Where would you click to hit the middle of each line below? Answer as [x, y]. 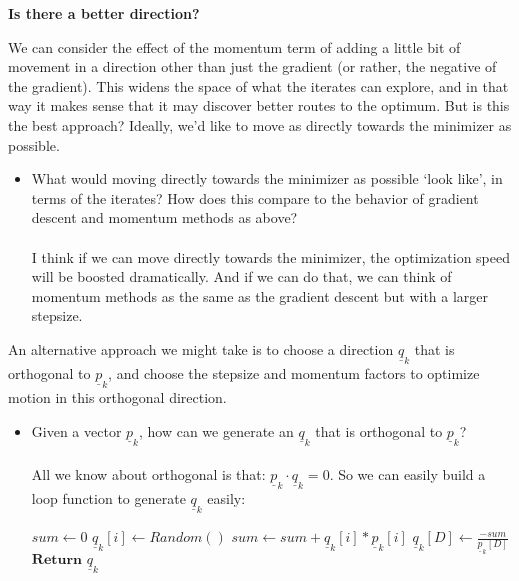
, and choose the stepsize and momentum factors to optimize [294, 372]
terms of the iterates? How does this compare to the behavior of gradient [255, 197]
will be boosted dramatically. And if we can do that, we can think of [241, 276]
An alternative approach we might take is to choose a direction [201, 348]
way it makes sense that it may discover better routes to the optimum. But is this [259, 105]
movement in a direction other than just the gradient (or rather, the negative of [252, 66]
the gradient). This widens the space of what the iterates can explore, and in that [258, 85]
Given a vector [76, 430]
